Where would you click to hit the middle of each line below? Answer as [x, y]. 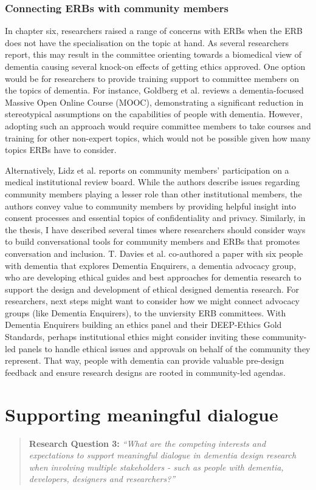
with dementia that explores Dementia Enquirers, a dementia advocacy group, [151, 265]
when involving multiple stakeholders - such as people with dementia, [156, 467]
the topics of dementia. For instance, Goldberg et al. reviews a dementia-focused [154, 90]
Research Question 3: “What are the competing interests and [147, 443]
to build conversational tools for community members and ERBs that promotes [153, 241]
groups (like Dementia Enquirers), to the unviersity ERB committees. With [146, 312]
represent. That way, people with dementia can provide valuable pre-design [145, 360]
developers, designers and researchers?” [102, 479]
